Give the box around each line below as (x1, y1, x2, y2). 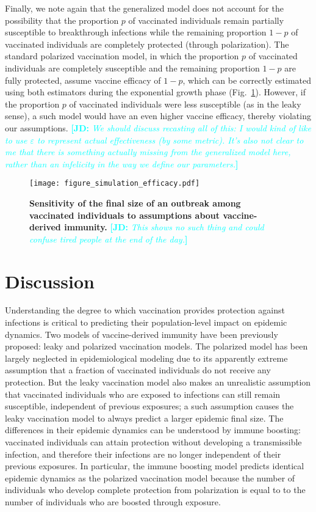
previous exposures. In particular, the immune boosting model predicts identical (5, 459, 304, 472)
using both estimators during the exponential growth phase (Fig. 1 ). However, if (5, 86, 306, 98)
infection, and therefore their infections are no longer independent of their (5, 447, 281, 460)
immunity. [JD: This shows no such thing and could (64, 221, 264, 233)
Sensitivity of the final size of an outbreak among (29, 196, 241, 209)
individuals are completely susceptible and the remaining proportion (5, 61, 260, 74)
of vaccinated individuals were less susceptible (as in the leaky (69, 97, 301, 110)
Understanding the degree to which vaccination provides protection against (5, 304, 285, 316)
